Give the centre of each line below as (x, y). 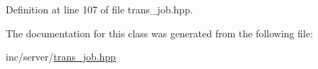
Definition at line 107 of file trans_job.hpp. (99, 9)
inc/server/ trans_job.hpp (61, 57)
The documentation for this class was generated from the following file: (159, 33)
